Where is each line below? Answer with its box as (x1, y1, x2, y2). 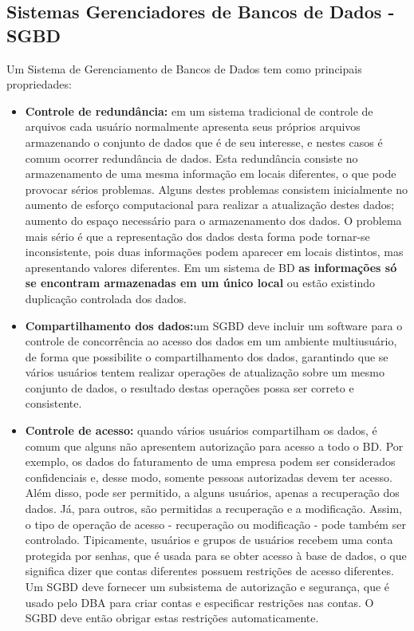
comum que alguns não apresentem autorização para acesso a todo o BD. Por (25, 437, 404, 454)
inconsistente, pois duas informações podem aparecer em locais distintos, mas (25, 243, 404, 260)
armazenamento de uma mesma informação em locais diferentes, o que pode (25, 165, 396, 182)
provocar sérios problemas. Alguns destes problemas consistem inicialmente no (25, 180, 408, 197)
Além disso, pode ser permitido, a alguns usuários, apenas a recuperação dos (25, 484, 400, 501)
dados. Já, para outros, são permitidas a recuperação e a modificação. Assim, (25, 500, 402, 517)
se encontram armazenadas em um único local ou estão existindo (25, 274, 375, 291)
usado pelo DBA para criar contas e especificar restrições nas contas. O (25, 594, 374, 610)
